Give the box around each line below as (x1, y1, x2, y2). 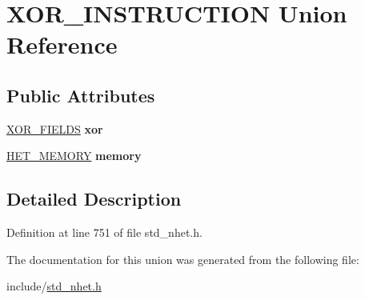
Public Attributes (6, 82, 155, 107)
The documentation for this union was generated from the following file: (6, 250, 359, 267)
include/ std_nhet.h (6, 278, 102, 294)
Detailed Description (6, 186, 182, 211)
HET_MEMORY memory (6, 147, 142, 164)
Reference (6, 28, 118, 61)
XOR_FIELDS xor (6, 120, 103, 137)
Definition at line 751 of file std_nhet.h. (6, 224, 203, 241)
